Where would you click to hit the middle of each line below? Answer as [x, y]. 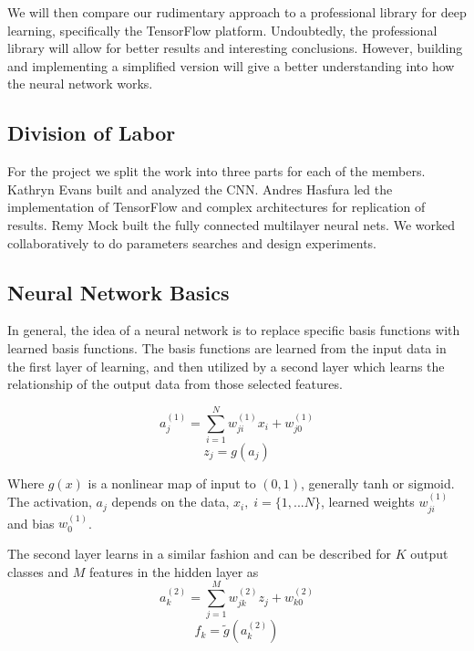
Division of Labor [92, 133]
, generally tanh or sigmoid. [378, 483]
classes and [38, 571]
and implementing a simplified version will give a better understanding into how [231, 65]
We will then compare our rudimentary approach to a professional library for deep [237, 12]
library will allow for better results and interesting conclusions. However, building [235, 48]
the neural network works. [80, 84]
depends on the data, [170, 502]
